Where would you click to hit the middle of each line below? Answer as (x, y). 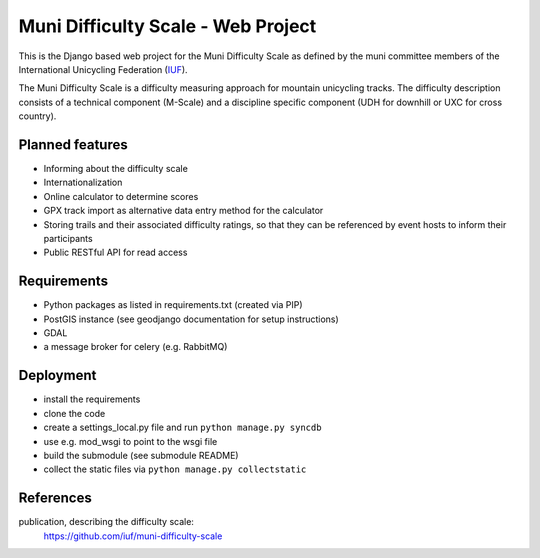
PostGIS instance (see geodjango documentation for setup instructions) (191, 319)
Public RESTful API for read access (115, 252)
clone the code (74, 413)
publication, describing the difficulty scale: (106, 522)
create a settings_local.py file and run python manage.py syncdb (182, 427)
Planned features (73, 144)
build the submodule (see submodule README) (141, 455)
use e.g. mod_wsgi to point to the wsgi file (130, 441)
